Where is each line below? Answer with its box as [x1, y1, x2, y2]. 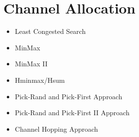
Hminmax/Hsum [15, 75, 65, 85]
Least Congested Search [15, 26, 86, 36]
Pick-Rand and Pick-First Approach [15, 91, 122, 101]
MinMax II [15, 59, 48, 69]
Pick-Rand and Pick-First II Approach [15, 107, 130, 118]
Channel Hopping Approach [15, 123, 98, 134]
